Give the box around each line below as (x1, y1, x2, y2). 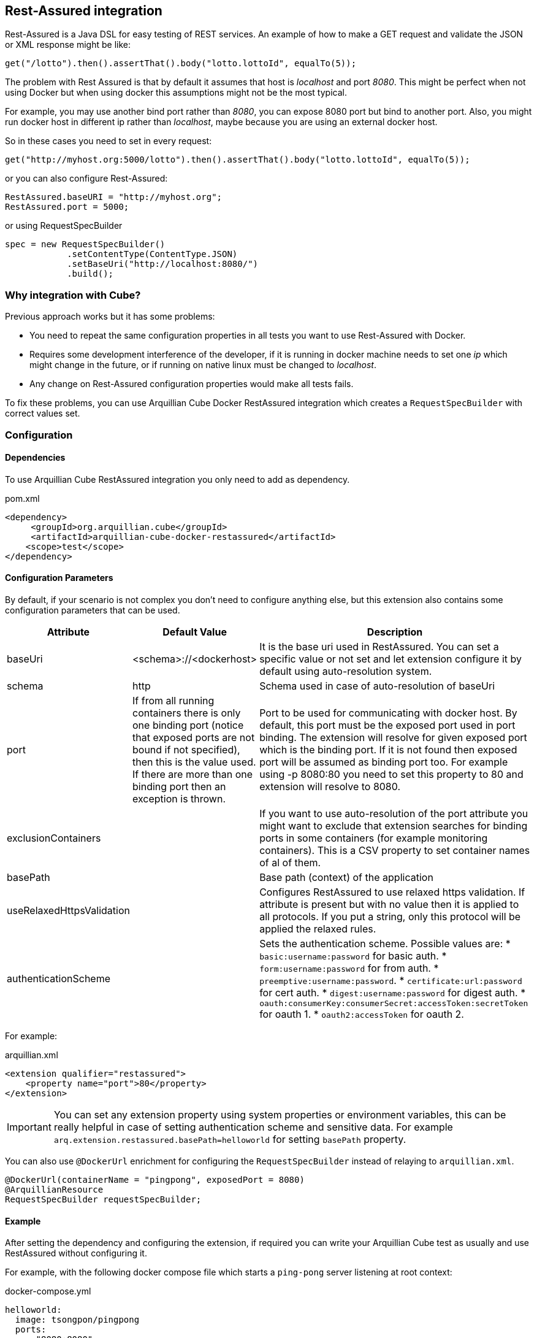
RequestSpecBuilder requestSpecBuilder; (5, 1194, 202, 1204)
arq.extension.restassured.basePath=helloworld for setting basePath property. (53, 1132, 406, 1145)
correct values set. (5, 408, 80, 419)
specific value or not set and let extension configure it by (259, 652, 522, 665)
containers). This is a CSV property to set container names (259, 844, 530, 856)
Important (7, 1120, 51, 1133)
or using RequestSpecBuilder (5, 220, 123, 231)
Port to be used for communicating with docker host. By (259, 706, 517, 719)
